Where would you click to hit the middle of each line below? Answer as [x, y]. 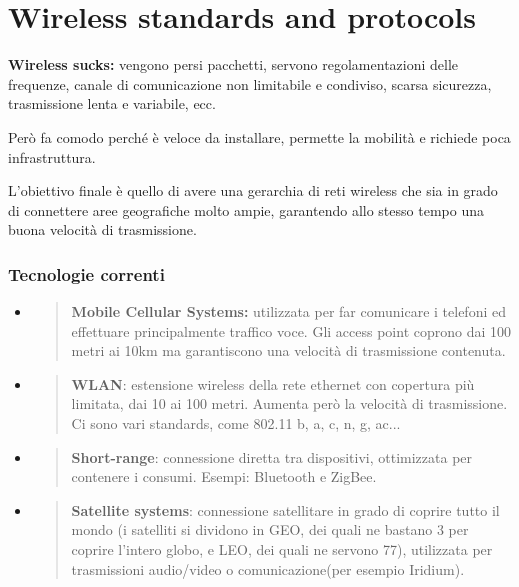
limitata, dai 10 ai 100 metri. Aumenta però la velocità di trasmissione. [289, 403]
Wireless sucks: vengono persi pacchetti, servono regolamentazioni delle [233, 64]
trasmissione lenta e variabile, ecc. [112, 103]
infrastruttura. [52, 156]
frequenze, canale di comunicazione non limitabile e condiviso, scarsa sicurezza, [250, 83]
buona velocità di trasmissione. [102, 229]
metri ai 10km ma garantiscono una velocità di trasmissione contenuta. [288, 350]
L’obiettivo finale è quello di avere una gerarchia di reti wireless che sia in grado [253, 190]
